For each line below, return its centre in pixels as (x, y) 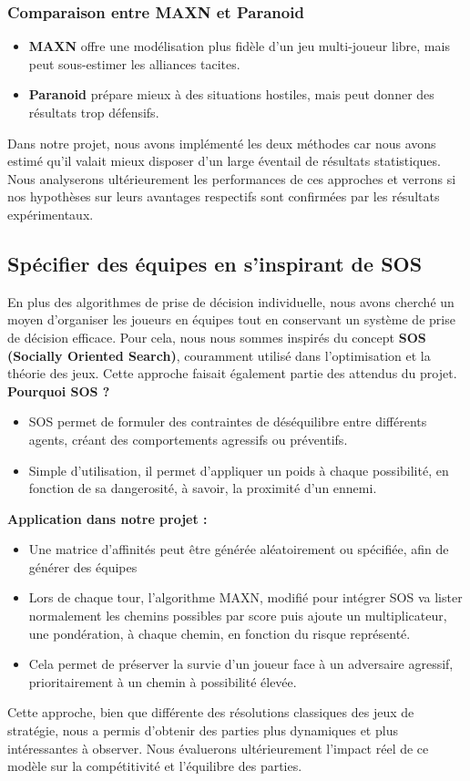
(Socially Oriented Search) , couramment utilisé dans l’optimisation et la (219, 355)
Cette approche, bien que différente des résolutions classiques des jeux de (211, 712)
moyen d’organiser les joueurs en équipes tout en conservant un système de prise (231, 319)
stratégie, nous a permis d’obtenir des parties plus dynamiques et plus (203, 730)
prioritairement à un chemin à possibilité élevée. (163, 681)
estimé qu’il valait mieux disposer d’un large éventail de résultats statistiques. (224, 161)
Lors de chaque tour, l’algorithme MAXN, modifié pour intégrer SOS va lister (245, 597)
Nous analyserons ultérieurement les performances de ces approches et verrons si (232, 178)
